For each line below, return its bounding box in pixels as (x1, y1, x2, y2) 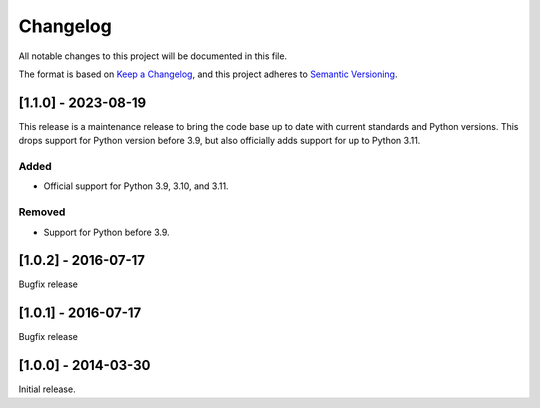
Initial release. (18, 383, 76, 395)
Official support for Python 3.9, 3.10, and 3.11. (43, 180, 229, 192)
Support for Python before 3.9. (43, 226, 170, 238)
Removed (18, 205, 66, 219)
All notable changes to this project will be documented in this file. (18, 50, 288, 62)
